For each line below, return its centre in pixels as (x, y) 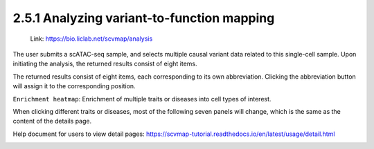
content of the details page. (52, 121)
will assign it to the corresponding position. (74, 86)
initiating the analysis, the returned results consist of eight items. (105, 64)
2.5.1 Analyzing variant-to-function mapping (144, 18)
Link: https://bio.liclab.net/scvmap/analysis (91, 39)
